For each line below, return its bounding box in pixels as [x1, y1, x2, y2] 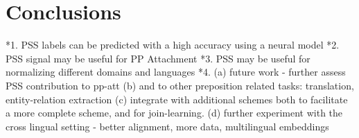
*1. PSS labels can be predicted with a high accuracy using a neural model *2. [6, 37, 340, 52]
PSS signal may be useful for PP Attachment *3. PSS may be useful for [6, 51, 310, 65]
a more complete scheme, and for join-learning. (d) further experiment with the [6, 105, 343, 120]
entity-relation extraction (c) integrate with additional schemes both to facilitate [6, 92, 348, 106]
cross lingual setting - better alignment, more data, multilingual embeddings [6, 119, 329, 133]
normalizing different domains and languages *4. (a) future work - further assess [6, 64, 346, 79]
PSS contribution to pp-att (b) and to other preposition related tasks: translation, [6, 78, 354, 92]
